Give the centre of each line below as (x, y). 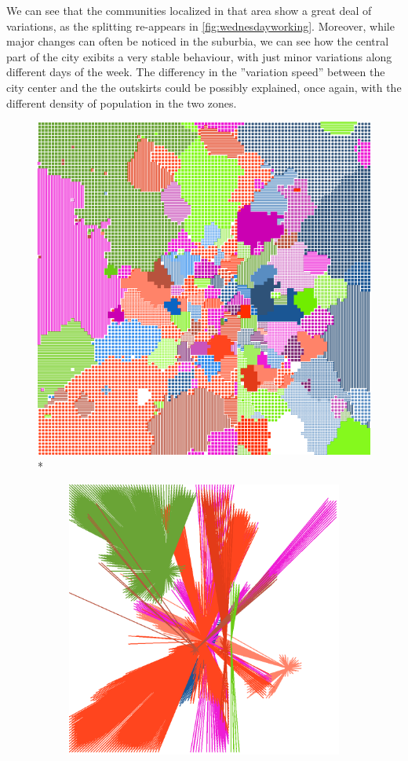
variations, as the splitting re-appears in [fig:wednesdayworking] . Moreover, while (200, 26)
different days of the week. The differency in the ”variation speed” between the (196, 72)
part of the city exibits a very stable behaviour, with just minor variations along (199, 56)
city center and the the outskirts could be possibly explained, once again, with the (204, 87)
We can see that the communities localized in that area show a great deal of (189, 10)
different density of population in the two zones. (122, 102)
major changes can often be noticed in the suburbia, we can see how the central (198, 41)
